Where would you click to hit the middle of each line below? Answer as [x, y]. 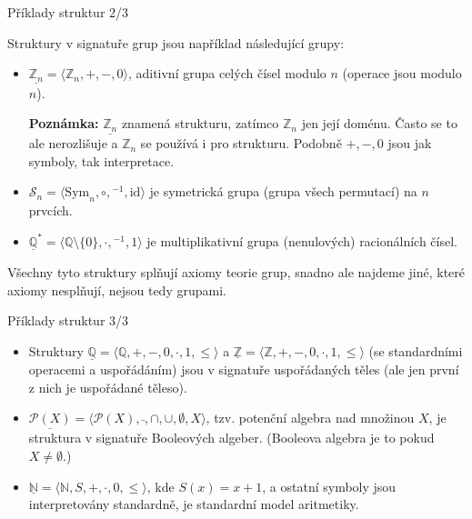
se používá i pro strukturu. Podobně [241, 143]
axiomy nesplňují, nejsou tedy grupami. [117, 289]
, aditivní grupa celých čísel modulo [227, 73]
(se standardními [416, 350]
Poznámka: [64, 123]
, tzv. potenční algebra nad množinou [310, 418]
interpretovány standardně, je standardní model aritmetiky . [194, 504]
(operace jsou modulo [402, 73]
